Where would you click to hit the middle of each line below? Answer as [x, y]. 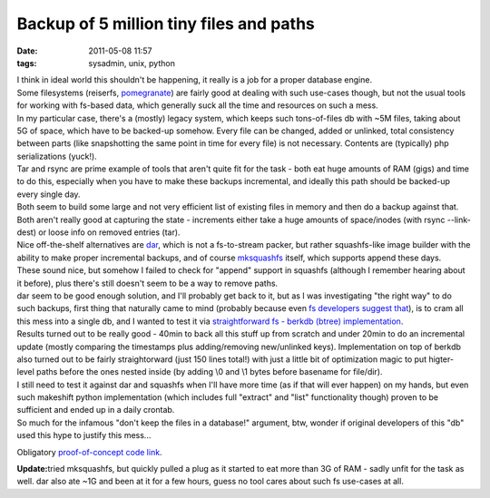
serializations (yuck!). [57, 156]
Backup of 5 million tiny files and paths [166, 24]
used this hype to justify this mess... [84, 435]
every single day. [49, 194]
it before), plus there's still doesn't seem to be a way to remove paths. [147, 283]
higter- [441, 359]
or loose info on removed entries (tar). [109, 232]
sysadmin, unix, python [132, 63]
